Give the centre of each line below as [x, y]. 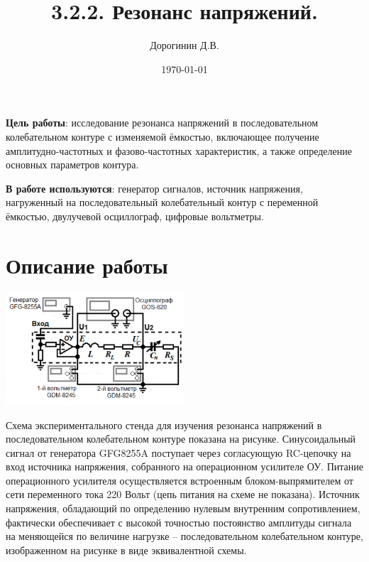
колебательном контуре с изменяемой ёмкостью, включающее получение [163, 136]
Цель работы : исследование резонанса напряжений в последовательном [162, 123]
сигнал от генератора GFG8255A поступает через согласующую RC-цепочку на [178, 452]
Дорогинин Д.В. [184, 45]
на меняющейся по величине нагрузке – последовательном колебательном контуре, [184, 536]
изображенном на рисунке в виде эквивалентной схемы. [126, 550]
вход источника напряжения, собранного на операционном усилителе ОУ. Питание [184, 466]
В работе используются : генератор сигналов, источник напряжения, [154, 188]
